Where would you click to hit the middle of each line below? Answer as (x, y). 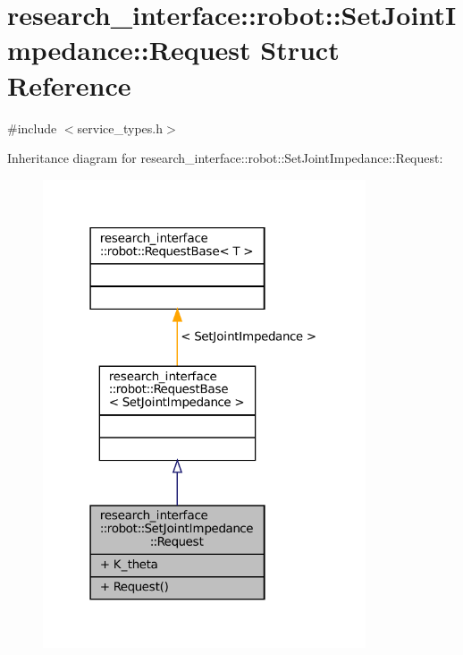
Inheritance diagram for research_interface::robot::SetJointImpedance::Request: (225, 158)
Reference (69, 85)
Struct (300, 50)
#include (32, 128)
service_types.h (120, 128)
